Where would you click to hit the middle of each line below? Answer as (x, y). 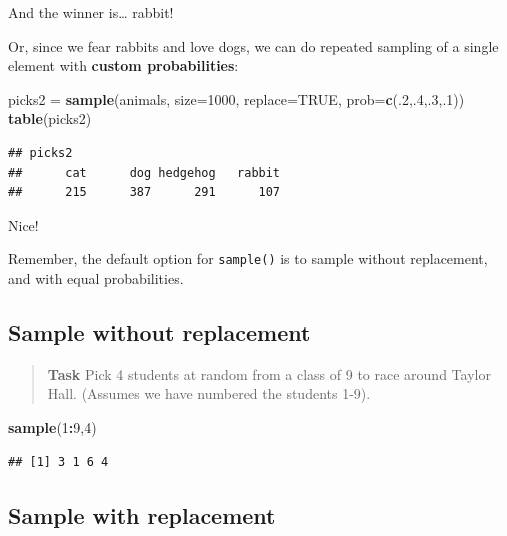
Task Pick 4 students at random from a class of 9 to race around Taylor (269, 373)
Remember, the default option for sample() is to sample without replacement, (248, 258)
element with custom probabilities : (123, 65)
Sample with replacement (142, 514)
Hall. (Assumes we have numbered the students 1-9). (209, 393)
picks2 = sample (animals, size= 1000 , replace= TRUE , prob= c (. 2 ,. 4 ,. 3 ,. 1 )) (236, 98)
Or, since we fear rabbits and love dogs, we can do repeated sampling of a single (253, 45)
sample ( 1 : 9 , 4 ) (52, 426)
